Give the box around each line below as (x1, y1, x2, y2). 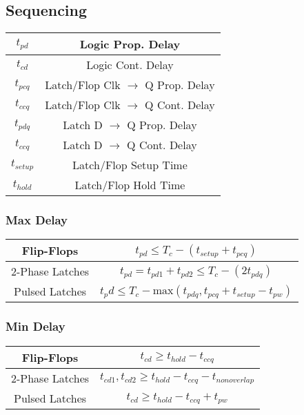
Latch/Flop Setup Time (72, 157, 188, 173)
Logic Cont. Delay (86, 57, 174, 73)
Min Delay (6, 318, 65, 335)
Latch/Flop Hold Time (74, 177, 185, 193)
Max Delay (6, 211, 68, 229)
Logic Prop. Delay (79, 36, 181, 52)
